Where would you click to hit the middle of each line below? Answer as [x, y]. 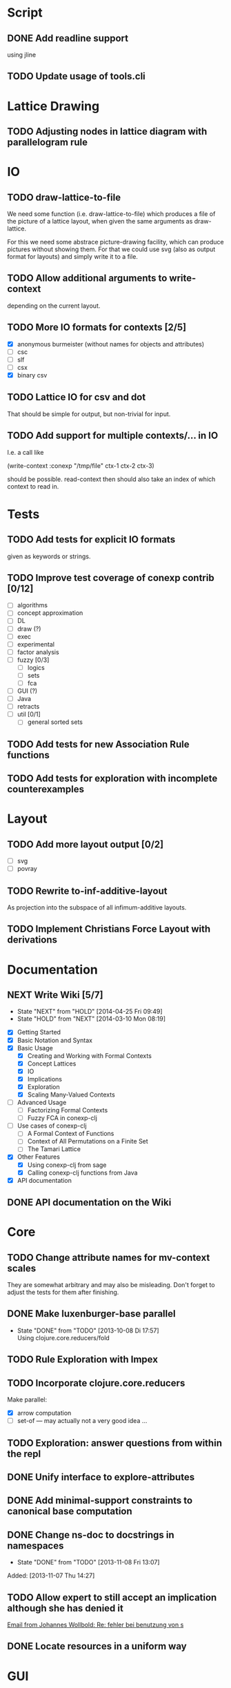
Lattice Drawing [53, 106]
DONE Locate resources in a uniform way [97, 1646]
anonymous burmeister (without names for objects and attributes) [111, 344]
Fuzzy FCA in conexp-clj [62, 1118]
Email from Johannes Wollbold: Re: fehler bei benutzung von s [96, 1625]
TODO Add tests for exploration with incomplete [112, 779]
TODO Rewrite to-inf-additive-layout [87, 891]
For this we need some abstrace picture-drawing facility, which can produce [115, 242]
